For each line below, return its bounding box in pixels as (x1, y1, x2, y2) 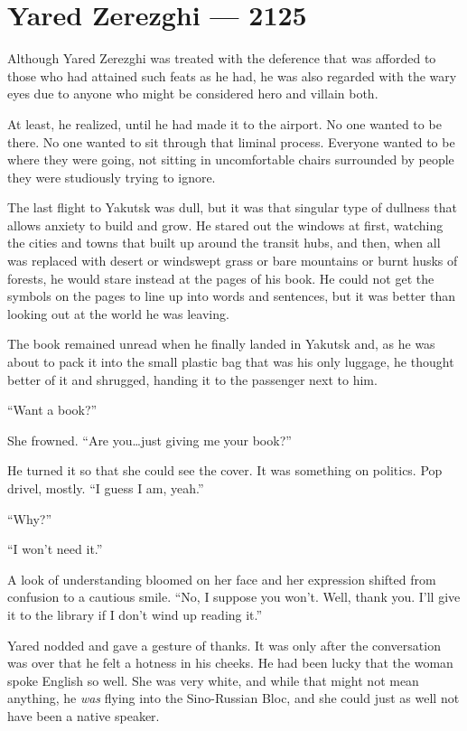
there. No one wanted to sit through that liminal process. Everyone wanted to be (7, 132, 455, 151)
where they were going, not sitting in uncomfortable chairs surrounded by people (7, 150, 454, 169)
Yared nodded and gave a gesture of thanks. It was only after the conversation (7, 635, 441, 654)
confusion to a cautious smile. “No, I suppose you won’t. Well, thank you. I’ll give (7, 587, 461, 606)
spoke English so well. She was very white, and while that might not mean (7, 670, 419, 689)
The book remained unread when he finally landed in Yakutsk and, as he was (7, 334, 435, 353)
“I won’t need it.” (7, 539, 103, 558)
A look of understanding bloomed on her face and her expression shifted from (7, 569, 436, 588)
